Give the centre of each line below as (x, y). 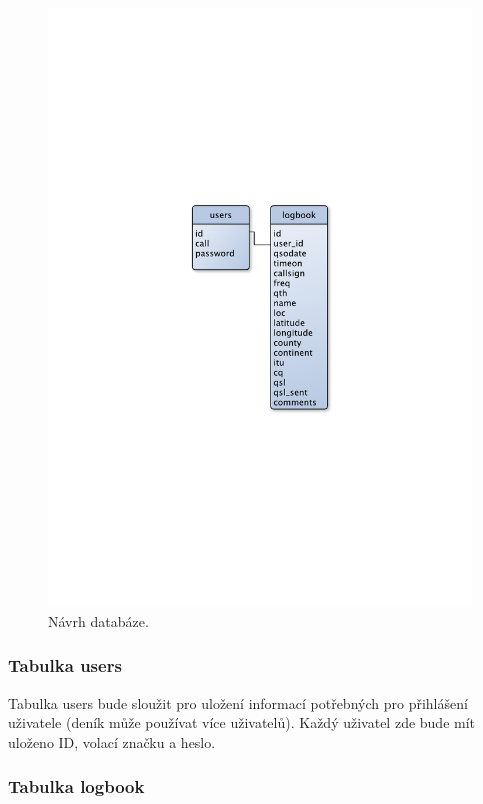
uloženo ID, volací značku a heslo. (112, 741)
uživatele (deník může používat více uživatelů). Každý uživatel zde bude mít (242, 722)
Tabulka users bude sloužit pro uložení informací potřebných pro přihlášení (238, 702)
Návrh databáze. (98, 620)
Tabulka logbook (76, 786)
